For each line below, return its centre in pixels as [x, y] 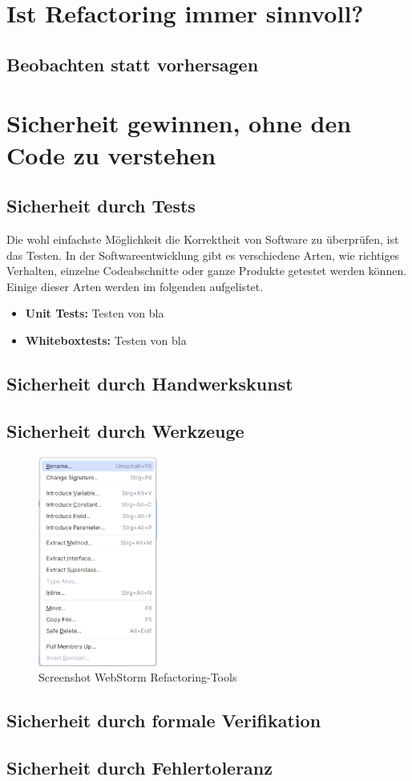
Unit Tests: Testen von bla [95, 313]
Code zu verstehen [111, 154]
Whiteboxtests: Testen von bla [106, 340]
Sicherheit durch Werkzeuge [125, 430]
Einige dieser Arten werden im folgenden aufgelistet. [135, 286]
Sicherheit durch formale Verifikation [164, 720]
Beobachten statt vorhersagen [133, 64]
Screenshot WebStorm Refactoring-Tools [138, 677]
